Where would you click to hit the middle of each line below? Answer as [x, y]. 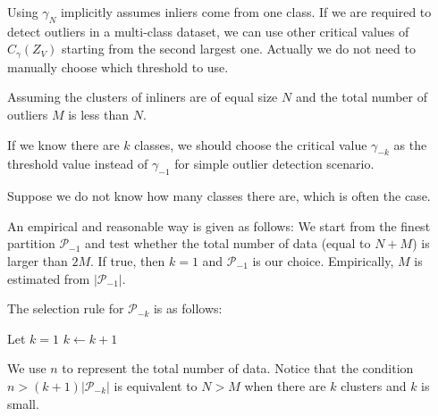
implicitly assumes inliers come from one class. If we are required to [246, 12]
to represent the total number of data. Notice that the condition [238, 368]
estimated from [49, 278]
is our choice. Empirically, [323, 261]
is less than [99, 115]
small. [23, 403]
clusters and [374, 385]
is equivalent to [156, 385]
